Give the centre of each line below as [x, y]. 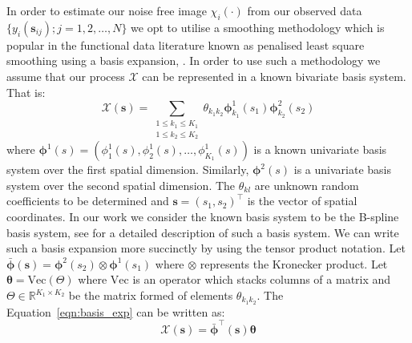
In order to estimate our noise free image [107, 10]
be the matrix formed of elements [151, 295]
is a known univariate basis [320, 149]
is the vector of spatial [302, 201]
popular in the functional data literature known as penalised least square [186, 44]
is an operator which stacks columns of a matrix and [262, 279]
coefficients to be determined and [88, 201]
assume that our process [66, 76]
